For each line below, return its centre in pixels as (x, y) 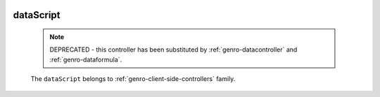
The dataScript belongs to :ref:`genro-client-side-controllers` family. (133, 79)
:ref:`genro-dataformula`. (86, 59)
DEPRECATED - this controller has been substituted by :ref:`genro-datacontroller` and (173, 50)
